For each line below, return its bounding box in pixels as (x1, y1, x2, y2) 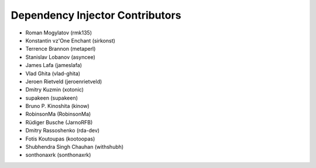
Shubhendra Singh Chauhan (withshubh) (25, 143, 124, 150)
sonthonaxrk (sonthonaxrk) (25, 152, 91, 159)
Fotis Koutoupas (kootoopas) (25, 135, 95, 142)
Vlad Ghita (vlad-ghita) (25, 70, 81, 77)
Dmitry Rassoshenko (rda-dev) (25, 127, 99, 134)
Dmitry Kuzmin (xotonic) (25, 86, 84, 93)
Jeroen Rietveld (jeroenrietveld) (25, 78, 102, 85)
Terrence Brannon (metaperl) (25, 45, 96, 52)
